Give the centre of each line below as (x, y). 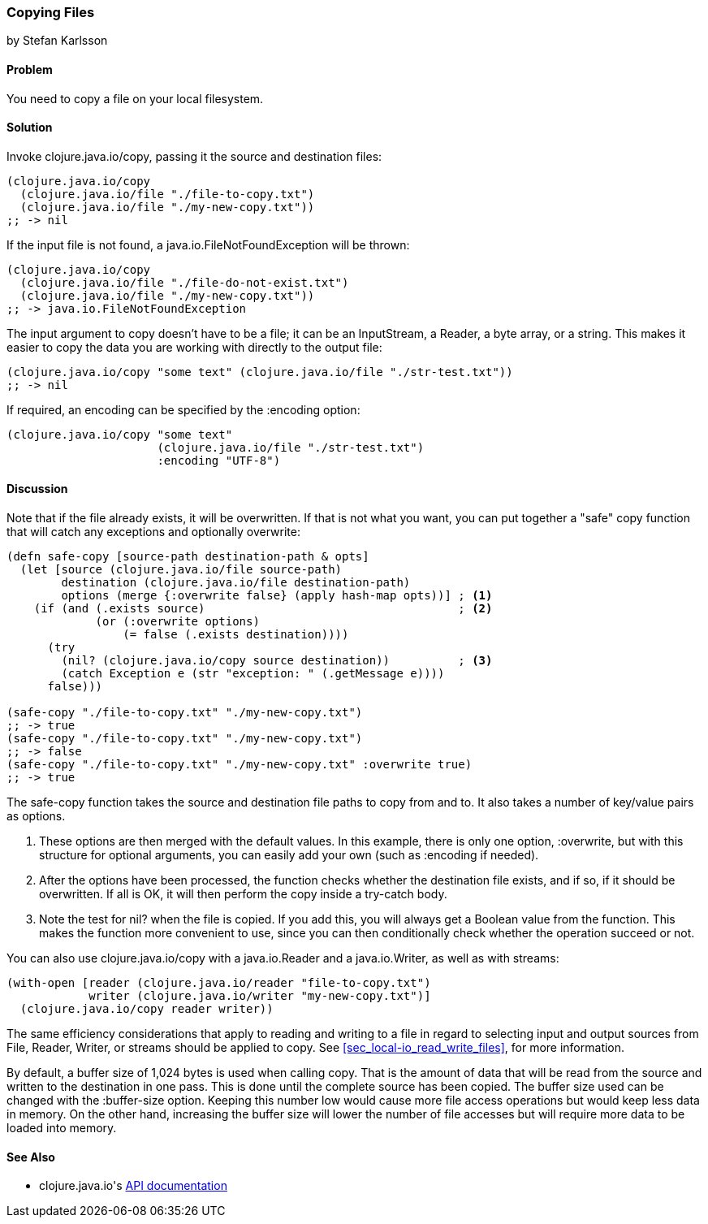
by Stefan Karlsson (57, 41)
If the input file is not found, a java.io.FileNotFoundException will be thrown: (208, 244)
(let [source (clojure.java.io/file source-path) (181, 570)
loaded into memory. (62, 1128)
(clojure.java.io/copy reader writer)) (147, 1009)
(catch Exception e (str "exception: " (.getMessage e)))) (253, 674)
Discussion (37, 489)
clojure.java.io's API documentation (133, 1186)
